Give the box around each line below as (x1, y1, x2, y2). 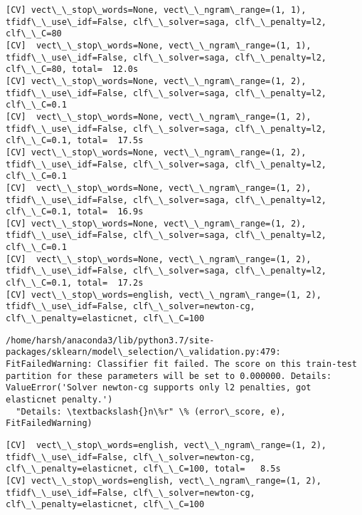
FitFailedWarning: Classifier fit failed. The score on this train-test (6, 359, 357, 370)
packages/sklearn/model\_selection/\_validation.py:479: (6, 347, 281, 358)
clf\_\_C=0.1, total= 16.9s (6, 207, 144, 217)
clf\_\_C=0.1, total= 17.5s (6, 135, 144, 146)
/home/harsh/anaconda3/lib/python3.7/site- (6, 335, 215, 345)
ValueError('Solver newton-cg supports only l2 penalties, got (6, 383, 312, 393)
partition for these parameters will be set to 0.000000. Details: (6, 370, 332, 381)
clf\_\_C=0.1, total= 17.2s (6, 278, 144, 288)
